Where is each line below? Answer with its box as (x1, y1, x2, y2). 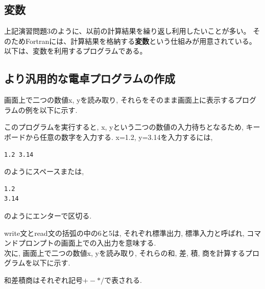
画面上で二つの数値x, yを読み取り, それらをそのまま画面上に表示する (4, 94, 235, 105)
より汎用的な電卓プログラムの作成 (4, 70, 175, 86)
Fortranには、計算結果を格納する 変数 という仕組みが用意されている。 (25, 35, 256, 46)
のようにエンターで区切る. (4, 210, 92, 221)
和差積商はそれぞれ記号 (4, 274, 83, 285)
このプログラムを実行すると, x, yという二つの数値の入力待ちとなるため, (4, 122, 244, 132)
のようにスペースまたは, (4, 166, 84, 177)
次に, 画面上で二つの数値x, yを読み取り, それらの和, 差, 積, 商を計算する (4, 247, 246, 258)
